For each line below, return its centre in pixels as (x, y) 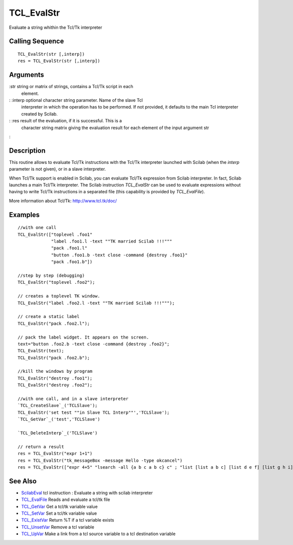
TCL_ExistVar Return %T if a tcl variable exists (68, 520)
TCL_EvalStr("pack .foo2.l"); (54, 323)
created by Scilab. (40, 114)
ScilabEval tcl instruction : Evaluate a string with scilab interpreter (87, 493)
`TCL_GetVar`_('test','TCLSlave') (59, 419)
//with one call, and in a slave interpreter (73, 399)
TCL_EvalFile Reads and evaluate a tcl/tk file (66, 500)
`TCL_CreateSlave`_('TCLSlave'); (58, 406)
